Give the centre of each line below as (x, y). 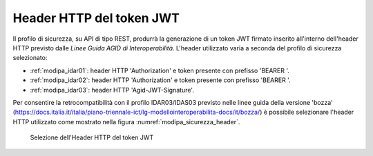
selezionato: (30, 58)
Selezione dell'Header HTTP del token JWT (92, 137)
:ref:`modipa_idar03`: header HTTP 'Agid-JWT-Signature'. (112, 90)
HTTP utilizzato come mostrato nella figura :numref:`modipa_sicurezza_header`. (126, 121)
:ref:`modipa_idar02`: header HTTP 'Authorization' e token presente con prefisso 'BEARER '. (160, 80)
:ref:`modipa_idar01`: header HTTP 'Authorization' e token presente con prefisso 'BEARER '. (160, 70)
